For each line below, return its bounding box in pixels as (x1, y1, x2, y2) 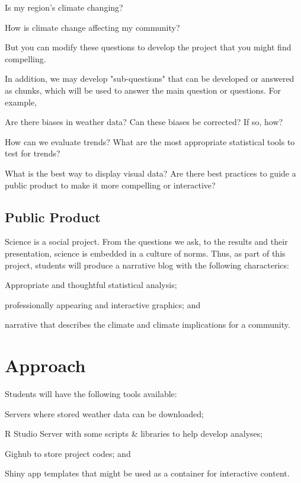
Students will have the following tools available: (5, 388, 177, 400)
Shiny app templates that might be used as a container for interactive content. (5, 467, 290, 479)
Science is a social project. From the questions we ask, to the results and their (5, 235, 288, 248)
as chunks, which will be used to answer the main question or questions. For (5, 84, 281, 96)
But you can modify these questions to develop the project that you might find (5, 41, 292, 53)
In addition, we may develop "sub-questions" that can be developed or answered (5, 72, 294, 85)
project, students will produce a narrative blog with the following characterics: (5, 258, 289, 271)
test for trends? (5, 147, 60, 159)
